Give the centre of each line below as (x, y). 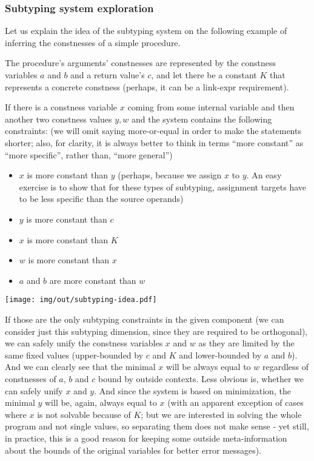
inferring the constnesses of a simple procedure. (93, 42)
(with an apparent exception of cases (235, 402)
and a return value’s (108, 75)
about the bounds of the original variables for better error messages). (133, 450)
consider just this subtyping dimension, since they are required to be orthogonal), (156, 331)
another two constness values (58, 119)
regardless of (286, 367)
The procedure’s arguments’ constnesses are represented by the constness (140, 63)
